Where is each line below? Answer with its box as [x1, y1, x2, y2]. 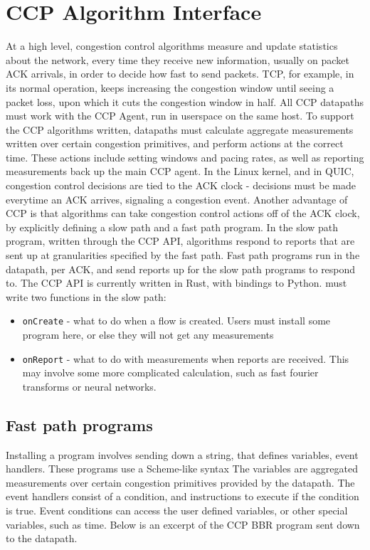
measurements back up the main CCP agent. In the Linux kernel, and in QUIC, [6, 164, 354, 179]
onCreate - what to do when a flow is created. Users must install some [22, 313, 331, 328]
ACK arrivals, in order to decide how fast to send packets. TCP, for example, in [6, 66, 354, 81]
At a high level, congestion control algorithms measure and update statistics [6, 38, 338, 53]
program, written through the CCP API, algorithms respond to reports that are [6, 233, 355, 248]
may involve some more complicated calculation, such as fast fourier [22, 365, 319, 380]
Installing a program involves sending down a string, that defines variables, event [6, 447, 359, 462]
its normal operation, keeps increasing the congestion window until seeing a [6, 80, 334, 95]
